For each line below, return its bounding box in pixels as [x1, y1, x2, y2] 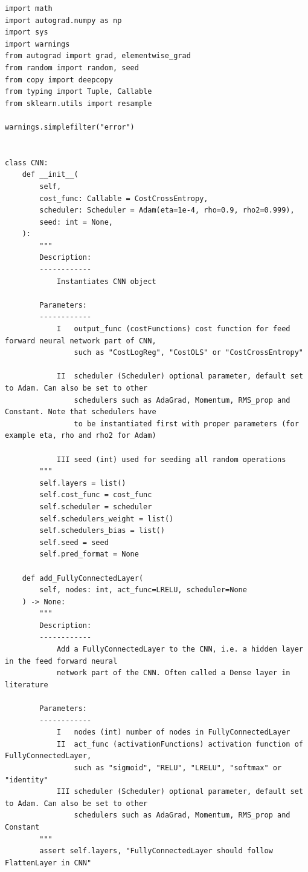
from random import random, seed [5, 63, 139, 72]
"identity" [5, 775, 48, 784]
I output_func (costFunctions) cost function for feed [56, 325, 290, 334]
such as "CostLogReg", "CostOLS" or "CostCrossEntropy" [74, 348, 303, 357]
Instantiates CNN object [56, 277, 156, 286]
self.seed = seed [39, 538, 109, 547]
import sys [5, 28, 48, 37]
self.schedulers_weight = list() [39, 514, 174, 523]
